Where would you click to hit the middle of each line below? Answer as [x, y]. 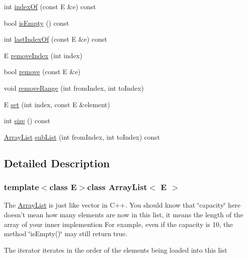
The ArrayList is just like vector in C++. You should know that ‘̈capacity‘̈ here [122, 205]
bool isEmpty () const [37, 23]
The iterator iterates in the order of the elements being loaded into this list [116, 250]
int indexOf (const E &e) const [50, 6]
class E [63, 187]
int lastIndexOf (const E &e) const [56, 39]
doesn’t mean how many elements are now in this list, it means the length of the [124, 214]
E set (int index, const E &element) [57, 104]
